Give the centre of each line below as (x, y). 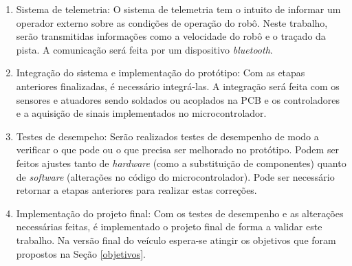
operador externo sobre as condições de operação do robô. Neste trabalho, (172, 22)
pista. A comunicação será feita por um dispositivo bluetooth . (144, 49)
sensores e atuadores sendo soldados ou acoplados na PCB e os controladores (178, 99)
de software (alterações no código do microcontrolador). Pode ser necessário (175, 176)
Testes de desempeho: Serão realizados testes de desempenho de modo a (167, 136)
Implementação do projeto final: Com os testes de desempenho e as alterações (180, 213)
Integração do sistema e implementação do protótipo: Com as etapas (161, 73)
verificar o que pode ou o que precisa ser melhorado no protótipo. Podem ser (178, 149)
